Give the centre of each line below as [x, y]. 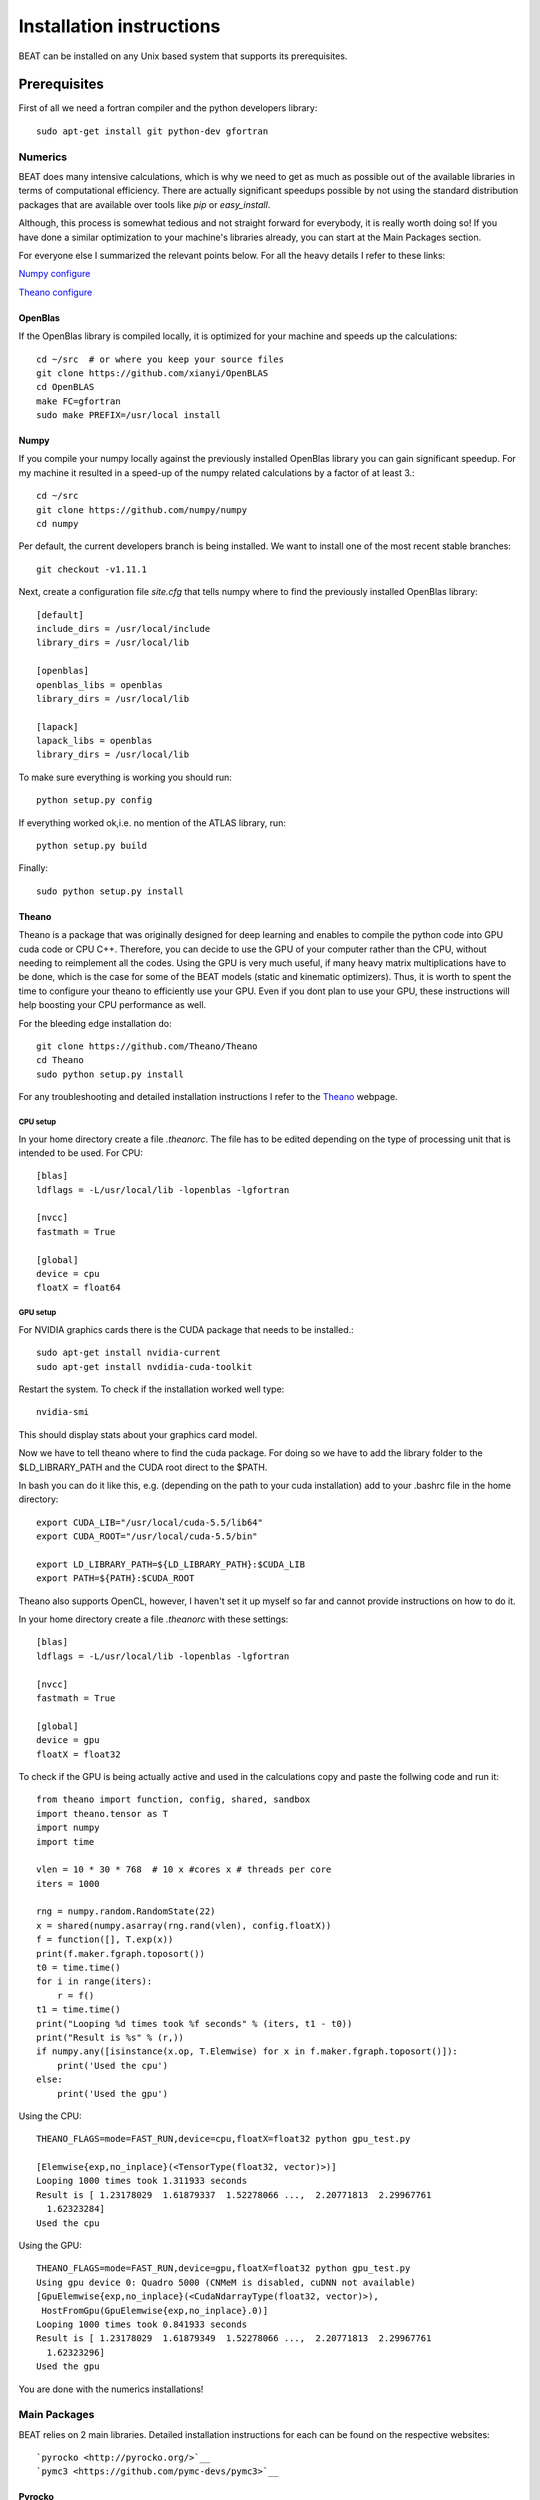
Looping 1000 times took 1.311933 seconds [142, 2181]
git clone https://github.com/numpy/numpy [142, 509]
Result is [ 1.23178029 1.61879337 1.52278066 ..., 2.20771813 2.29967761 [234, 2194]
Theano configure [55, 292]
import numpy [68, 1828]
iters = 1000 [68, 1883]
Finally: [33, 868]
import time [65, 1841]
